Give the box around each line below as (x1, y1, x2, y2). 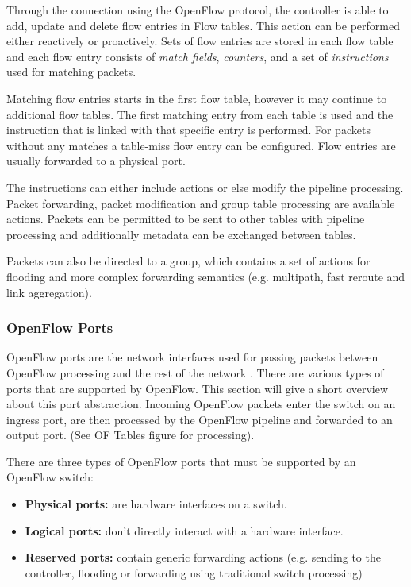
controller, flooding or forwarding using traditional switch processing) (25, 564, 363, 581)
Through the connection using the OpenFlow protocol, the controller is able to (6, 2, 389, 17)
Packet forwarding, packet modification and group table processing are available (6, 195, 395, 211)
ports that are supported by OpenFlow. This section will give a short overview (6, 380, 389, 396)
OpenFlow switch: (6, 469, 94, 485)
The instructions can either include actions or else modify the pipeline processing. (6, 179, 404, 195)
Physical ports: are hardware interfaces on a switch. (25, 496, 287, 512)
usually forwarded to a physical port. (6, 153, 186, 169)
